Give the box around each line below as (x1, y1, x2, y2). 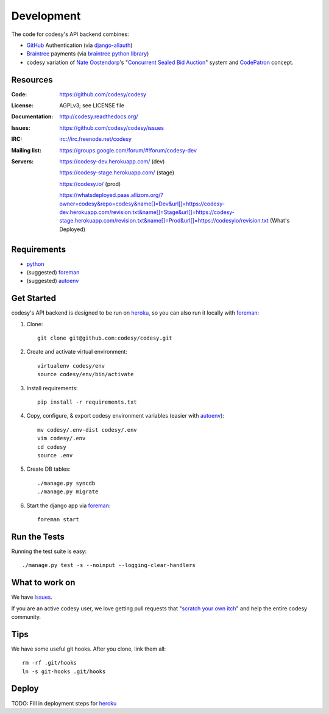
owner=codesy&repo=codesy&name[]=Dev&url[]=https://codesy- (59, 200, 225, 207)
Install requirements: (26, 384, 78, 391)
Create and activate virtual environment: (26, 348, 127, 355)
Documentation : (11, 113, 54, 120)
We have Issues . (11, 593, 53, 601)
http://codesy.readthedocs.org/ (59, 113, 138, 120)
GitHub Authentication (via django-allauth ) (26, 41, 133, 49)
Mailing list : (11, 146, 42, 154)
